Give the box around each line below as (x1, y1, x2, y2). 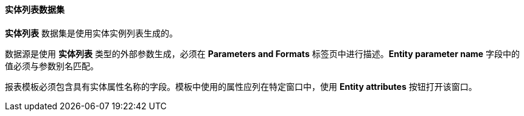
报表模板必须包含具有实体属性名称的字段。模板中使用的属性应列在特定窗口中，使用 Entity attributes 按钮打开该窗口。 (5, 81, 477, 92)
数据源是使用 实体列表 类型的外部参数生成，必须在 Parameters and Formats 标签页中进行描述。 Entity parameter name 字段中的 (5, 48, 520, 59)
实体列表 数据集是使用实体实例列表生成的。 (5, 27, 178, 38)
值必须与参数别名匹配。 (5, 60, 99, 71)
